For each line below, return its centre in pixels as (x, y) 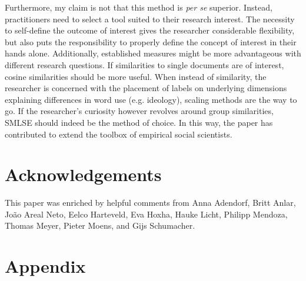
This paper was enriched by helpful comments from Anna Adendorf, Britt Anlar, (150, 203)
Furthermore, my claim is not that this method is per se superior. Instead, (139, 7)
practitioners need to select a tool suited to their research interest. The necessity (150, 19)
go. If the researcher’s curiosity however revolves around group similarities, (139, 111)
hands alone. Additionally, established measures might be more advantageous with (153, 53)
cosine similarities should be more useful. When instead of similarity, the (136, 76)
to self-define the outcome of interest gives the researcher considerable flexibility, (150, 30)
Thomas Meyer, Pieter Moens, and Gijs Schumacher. (100, 225)
